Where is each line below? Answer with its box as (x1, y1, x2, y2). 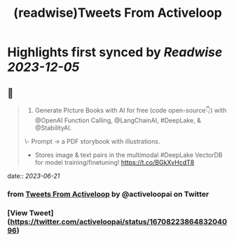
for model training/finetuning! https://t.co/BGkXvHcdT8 (34, 158, 195, 166)
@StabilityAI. (34, 124, 72, 132)
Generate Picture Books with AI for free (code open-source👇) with (34, 106, 227, 114)
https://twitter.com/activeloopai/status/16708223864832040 (10, 216, 228, 226)
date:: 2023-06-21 (7, 172, 60, 180)
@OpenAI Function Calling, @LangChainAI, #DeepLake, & (34, 116, 201, 124)
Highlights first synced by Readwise (7, 44, 223, 60)
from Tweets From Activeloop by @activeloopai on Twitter (7, 189, 209, 199)
